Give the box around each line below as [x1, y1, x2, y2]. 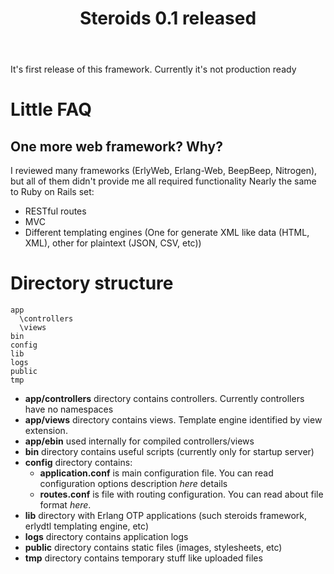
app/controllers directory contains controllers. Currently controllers [24, 393, 305, 405]
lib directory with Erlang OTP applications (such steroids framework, [24, 510, 307, 522]
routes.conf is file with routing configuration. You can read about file [39, 488, 324, 501]
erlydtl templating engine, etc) [24, 520, 150, 532]
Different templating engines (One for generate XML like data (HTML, [24, 227, 310, 239]
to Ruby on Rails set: [10, 186, 95, 198]
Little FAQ [10, 98, 92, 121]
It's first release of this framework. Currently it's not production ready [10, 63, 297, 76]
